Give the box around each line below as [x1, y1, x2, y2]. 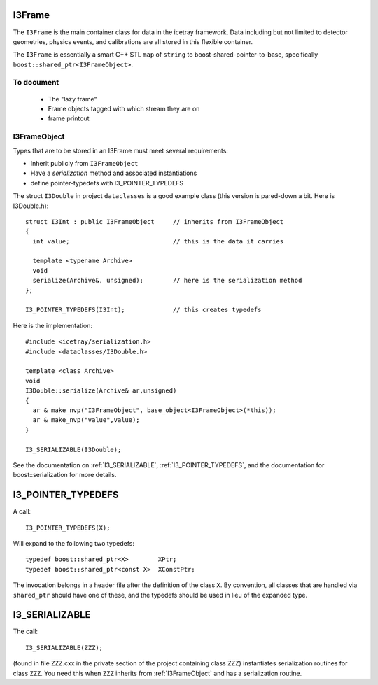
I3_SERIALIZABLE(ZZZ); [25, 644, 104, 651]
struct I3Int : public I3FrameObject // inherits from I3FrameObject [25, 218, 284, 225]
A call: [13, 507, 31, 516]
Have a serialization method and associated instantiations [30, 169, 197, 178]
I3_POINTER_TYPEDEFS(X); [25, 523, 111, 532]
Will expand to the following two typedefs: [13, 539, 135, 547]
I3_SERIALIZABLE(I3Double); [25, 445, 122, 453]
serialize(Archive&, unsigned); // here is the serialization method [32, 276, 302, 285]
